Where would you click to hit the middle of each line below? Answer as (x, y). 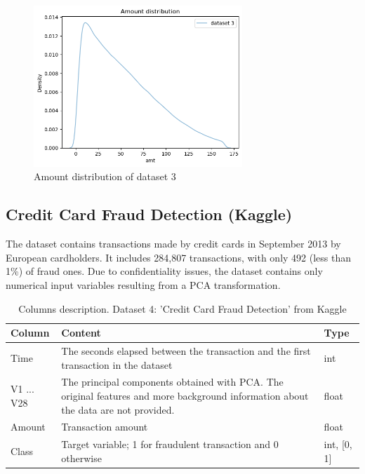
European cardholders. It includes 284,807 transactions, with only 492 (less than (179, 257)
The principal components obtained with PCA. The (172, 382)
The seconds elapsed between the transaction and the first (186, 351)
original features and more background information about (185, 396)
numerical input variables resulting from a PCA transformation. (143, 284)
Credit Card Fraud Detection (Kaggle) (149, 214)
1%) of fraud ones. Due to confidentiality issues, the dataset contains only (164, 271)
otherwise (81, 458)
